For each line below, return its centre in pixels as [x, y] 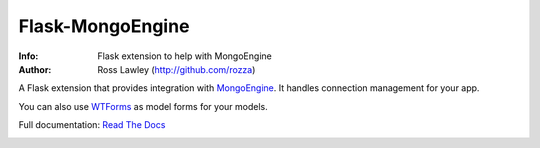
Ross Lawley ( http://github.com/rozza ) [176, 69]
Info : [28, 56]
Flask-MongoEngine [104, 26]
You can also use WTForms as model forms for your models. [143, 106]
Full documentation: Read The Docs [92, 125]
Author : [35, 69]
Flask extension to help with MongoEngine [184, 56]
